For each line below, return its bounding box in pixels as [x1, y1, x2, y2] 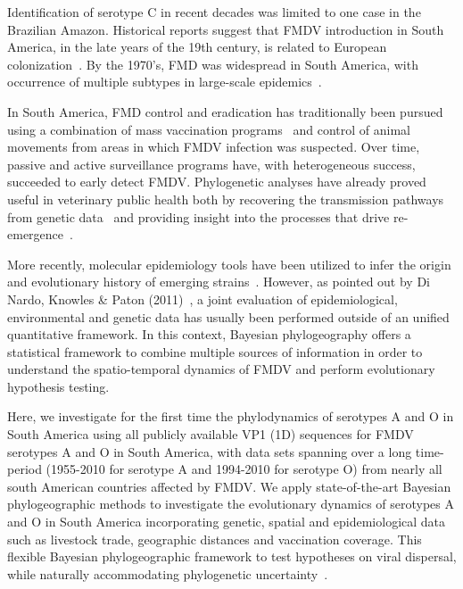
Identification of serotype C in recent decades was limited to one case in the [7, 3, 421, 21]
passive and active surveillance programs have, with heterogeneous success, [7, 154, 416, 173]
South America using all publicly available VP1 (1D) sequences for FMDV [7, 425, 414, 444]
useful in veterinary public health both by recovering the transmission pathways [7, 189, 444, 208]
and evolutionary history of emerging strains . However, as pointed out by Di [7, 272, 431, 291]
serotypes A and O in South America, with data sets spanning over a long [7, 442, 412, 460]
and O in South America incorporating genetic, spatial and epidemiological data [7, 512, 446, 531]
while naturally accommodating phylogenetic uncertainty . [7, 564, 328, 583]
